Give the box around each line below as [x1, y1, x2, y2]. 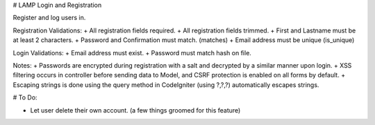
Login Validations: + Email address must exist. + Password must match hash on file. [12, 48, 251, 57]
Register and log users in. [12, 14, 86, 22]
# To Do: [12, 93, 37, 102]
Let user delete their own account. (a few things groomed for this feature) [30, 106, 241, 114]
